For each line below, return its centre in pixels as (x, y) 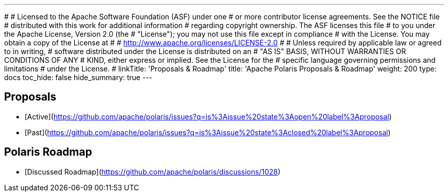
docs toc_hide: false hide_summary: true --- (78, 77)
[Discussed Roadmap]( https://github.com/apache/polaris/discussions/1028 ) (153, 171)
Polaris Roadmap (48, 152)
